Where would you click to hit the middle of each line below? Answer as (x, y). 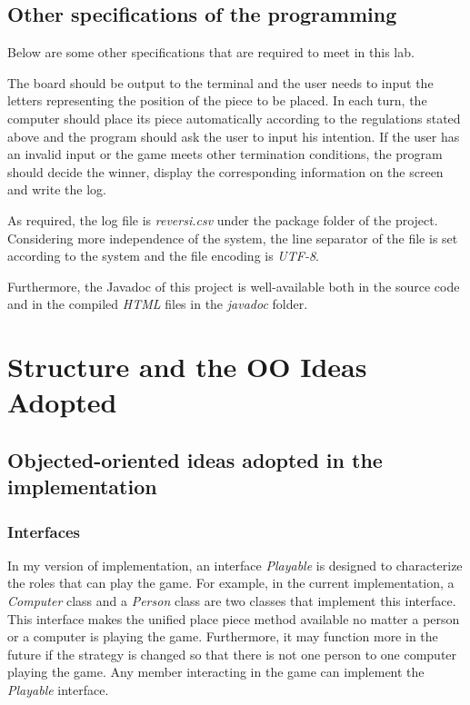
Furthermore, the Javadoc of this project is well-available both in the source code (234, 286)
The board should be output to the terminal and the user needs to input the (220, 82)
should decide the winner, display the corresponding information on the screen (225, 171)
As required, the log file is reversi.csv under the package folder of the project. (223, 219)
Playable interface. (58, 690)
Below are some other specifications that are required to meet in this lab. (211, 52)
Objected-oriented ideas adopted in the (195, 459)
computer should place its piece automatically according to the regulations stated (234, 118)
